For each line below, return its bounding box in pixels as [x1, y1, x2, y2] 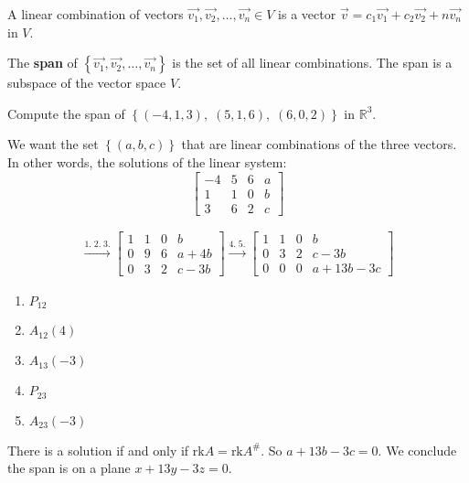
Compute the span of [7, 103, 125, 123]
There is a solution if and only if [7, 440, 189, 459]
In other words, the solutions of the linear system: [7, 152, 287, 171]
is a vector [278, 5, 336, 23]
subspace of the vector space [7, 73, 166, 92]
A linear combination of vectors [7, 5, 184, 23]
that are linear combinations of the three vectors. [181, 134, 457, 154]
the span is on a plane [7, 458, 131, 478]
